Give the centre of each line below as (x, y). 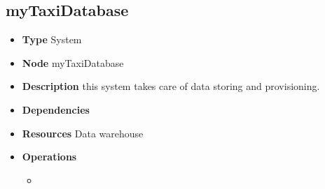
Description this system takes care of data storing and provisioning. (171, 86)
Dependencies (56, 109)
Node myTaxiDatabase (73, 62)
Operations (49, 157)
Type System (52, 39)
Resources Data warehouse (83, 133)
